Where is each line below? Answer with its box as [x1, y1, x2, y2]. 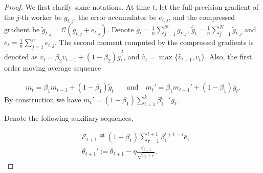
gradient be [4, 24, 40, 35]
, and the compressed [168, 11, 235, 22]
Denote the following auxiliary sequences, [4, 113, 134, 123]
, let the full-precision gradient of [155, 2, 259, 12]
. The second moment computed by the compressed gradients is [55, 37, 254, 48]
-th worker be [19, 11, 62, 22]
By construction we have [4, 94, 81, 105]
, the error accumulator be [74, 11, 157, 22]
